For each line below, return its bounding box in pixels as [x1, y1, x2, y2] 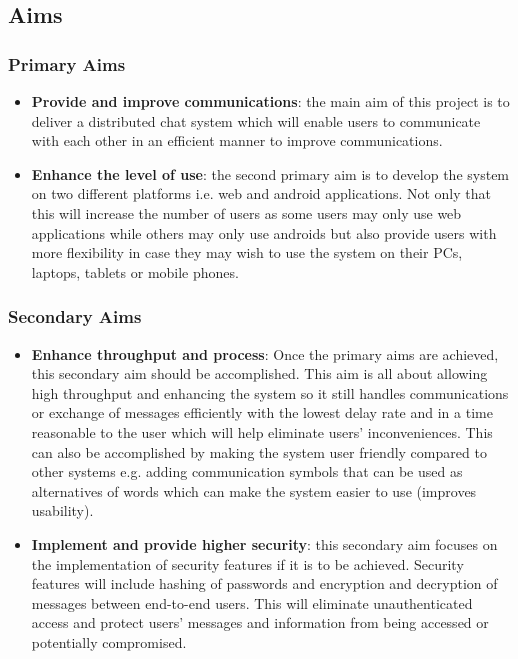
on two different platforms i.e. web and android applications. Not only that [31, 183, 491, 204]
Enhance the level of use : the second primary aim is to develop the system [31, 163, 510, 184]
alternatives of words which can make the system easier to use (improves [31, 480, 477, 501]
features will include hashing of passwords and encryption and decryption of [31, 573, 498, 594]
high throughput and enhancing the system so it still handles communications [31, 382, 509, 403]
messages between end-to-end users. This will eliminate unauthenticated [31, 592, 473, 613]
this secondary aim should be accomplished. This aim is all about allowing [31, 363, 488, 384]
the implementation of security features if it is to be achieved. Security [31, 553, 464, 574]
